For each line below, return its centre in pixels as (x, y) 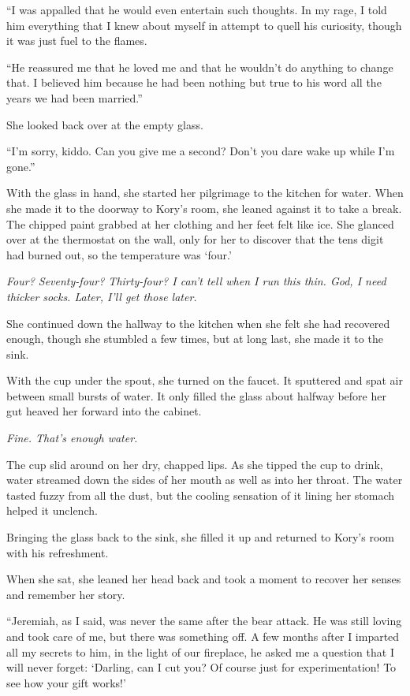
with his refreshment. (58, 552)
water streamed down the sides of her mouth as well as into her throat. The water (205, 480)
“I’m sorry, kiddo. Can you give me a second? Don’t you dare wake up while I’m (201, 151)
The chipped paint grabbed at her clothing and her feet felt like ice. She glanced (200, 223)
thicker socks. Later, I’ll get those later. (102, 296)
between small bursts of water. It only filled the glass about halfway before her (196, 395)
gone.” (21, 166)
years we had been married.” (75, 97)
